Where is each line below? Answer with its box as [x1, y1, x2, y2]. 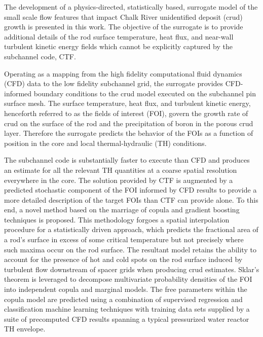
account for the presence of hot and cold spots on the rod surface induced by [4, 254, 243, 265]
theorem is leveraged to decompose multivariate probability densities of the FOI [4, 274, 252, 284]
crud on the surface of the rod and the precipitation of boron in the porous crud [4, 118, 253, 128]
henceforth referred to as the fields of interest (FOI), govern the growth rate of [4, 107, 248, 118]
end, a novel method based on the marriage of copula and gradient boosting [4, 204, 240, 215]
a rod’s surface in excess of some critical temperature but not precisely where [4, 234, 244, 245]
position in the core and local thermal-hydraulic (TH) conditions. [4, 137, 207, 148]
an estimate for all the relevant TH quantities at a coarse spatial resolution [4, 164, 237, 175]
